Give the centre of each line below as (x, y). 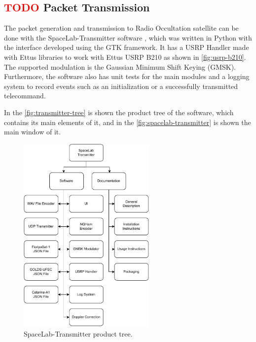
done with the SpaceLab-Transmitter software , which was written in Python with (128, 37)
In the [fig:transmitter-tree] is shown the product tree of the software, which (119, 112)
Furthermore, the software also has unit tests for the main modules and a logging (127, 76)
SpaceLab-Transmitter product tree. (78, 334)
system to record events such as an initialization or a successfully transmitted (121, 86)
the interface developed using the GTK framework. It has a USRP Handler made (127, 47)
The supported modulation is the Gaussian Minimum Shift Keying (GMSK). (120, 66)
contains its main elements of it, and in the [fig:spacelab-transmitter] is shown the (128, 122)
